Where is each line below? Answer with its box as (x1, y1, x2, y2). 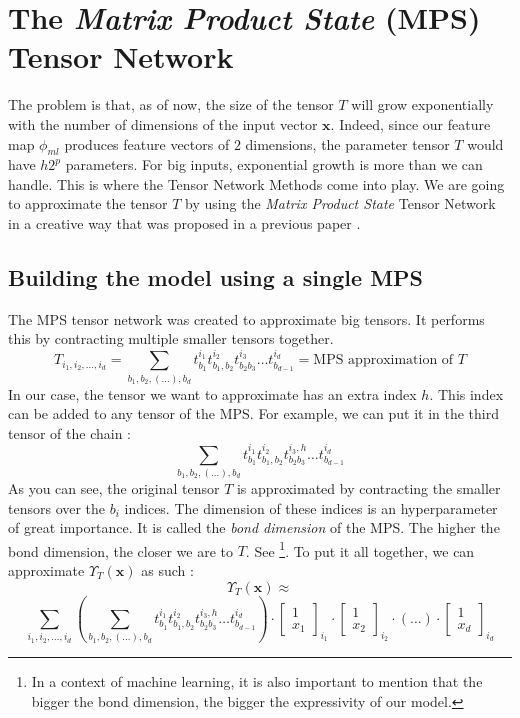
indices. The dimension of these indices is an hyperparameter (124, 497, 498, 518)
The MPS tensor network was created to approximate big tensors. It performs (8, 308, 485, 329)
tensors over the (8, 497, 106, 518)
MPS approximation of (313, 353, 454, 368)
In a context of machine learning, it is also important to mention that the (31, 671, 483, 692)
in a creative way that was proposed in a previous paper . (8, 213, 361, 234)
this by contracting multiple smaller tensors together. (8, 328, 334, 349)
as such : (141, 559, 194, 580)
